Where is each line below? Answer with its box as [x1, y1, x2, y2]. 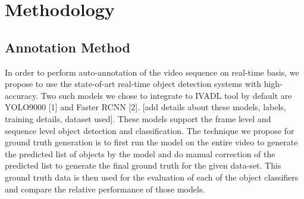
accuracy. [5, 89, 39, 101]
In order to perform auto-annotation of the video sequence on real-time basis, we [5, 66, 299, 78]
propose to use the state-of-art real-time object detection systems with [5, 77, 262, 90]
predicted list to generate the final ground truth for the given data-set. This [5, 159, 281, 172]
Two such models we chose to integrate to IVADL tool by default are [40, 89, 292, 101]
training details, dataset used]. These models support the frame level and [5, 112, 271, 125]
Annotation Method [5, 38, 130, 56]
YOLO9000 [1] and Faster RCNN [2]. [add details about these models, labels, [5, 101, 286, 113]
